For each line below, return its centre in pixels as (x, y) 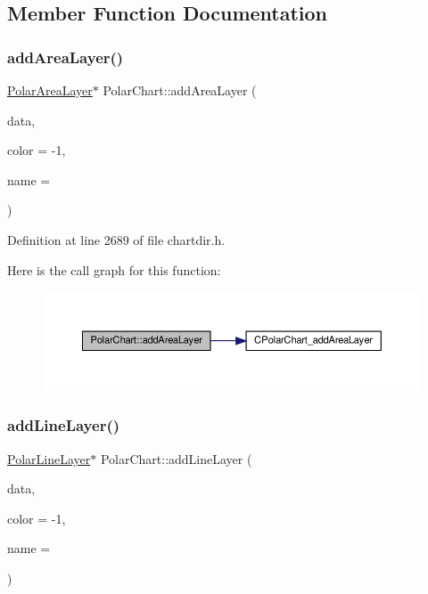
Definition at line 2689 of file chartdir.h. (116, 239)
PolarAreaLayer (50, 90)
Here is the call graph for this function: (114, 269)
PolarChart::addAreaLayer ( (180, 90)
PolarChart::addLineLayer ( (176, 458)
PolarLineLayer (49, 458)
